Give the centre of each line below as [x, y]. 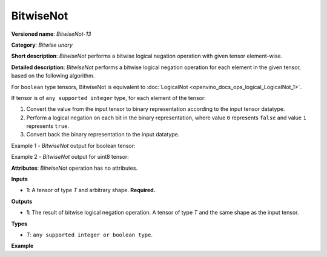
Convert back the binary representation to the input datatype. [103, 135]
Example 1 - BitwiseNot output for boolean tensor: [73, 145]
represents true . [48, 126]
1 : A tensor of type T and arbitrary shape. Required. [91, 190]
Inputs [20, 179]
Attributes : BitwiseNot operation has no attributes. [74, 168]
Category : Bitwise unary [42, 45]
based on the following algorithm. [53, 76]
